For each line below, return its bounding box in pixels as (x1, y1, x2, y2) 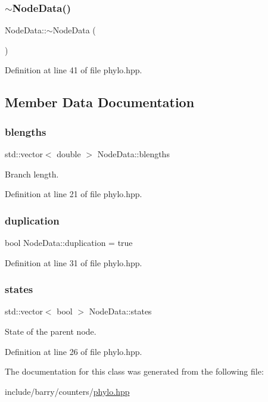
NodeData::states (89, 305, 152, 317)
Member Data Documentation (5, 93, 195, 111)
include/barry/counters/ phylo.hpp (5, 385, 130, 397)
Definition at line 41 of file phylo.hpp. (5, 64, 142, 76)
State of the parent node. (5, 325, 96, 337)
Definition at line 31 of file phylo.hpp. (5, 256, 142, 269)
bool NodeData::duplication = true (5, 236, 133, 248)
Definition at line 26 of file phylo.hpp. (5, 345, 142, 357)
